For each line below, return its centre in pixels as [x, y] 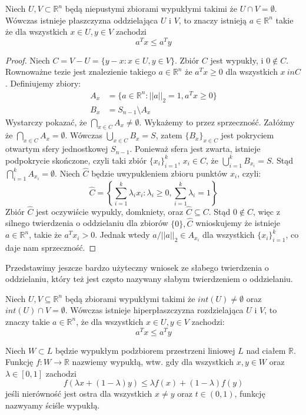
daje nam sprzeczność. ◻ [51, 247]
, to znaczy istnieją [213, 20]
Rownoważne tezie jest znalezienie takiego [81, 72]
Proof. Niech [28, 60]
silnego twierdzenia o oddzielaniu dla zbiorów [87, 223]
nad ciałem [266, 350]
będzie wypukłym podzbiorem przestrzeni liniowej [145, 350]
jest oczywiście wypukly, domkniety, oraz [110, 211]
